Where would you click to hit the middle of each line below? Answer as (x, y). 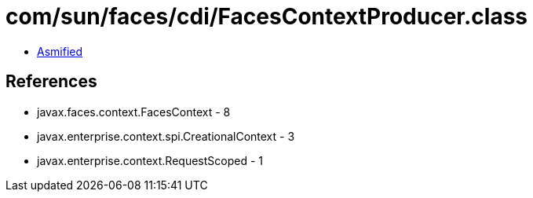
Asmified (60, 51)
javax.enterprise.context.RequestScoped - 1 (150, 160)
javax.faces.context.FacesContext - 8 (134, 112)
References (51, 82)
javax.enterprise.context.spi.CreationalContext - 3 (166, 136)
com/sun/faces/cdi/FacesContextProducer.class (267, 16)
